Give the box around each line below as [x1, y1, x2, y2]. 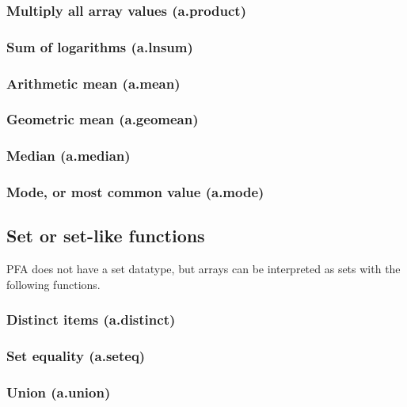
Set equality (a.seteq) [6, 346, 146, 366]
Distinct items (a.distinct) [6, 310, 176, 329]
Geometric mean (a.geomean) [6, 109, 199, 129]
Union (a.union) [6, 382, 111, 402]
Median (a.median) [6, 146, 131, 165]
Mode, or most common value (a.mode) [6, 182, 264, 202]
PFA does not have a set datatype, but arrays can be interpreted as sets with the [6, 261, 401, 277]
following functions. [6, 276, 101, 292]
